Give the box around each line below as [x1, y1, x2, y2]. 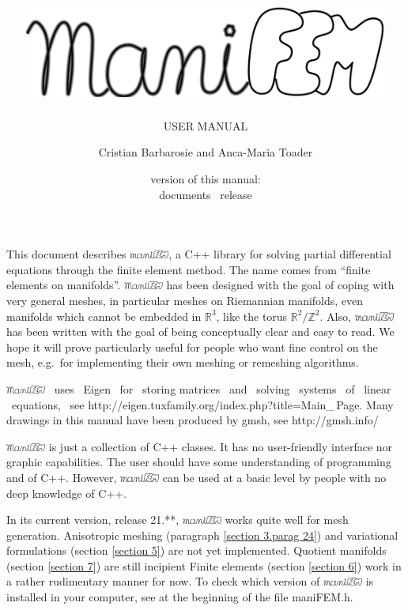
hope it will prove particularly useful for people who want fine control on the [6, 338, 378, 355]
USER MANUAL [163, 117, 248, 134]
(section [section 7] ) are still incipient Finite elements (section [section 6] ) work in [6, 557, 402, 574]
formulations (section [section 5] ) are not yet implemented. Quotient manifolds [6, 542, 387, 559]
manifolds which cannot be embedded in [6, 307, 202, 324]
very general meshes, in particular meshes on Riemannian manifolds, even [6, 292, 364, 308]
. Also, [319, 307, 351, 324]
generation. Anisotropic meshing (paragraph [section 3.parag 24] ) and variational [6, 526, 399, 543]
